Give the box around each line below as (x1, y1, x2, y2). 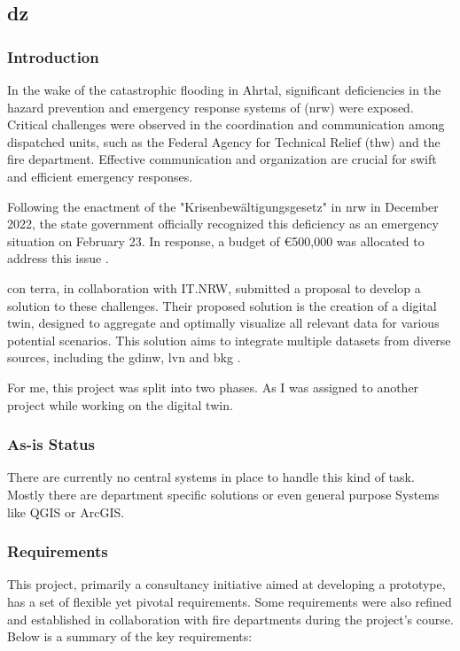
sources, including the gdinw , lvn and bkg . (7, 348, 241, 367)
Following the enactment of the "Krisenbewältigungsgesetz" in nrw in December (7, 197, 439, 215)
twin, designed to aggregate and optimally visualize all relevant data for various (7, 314, 440, 332)
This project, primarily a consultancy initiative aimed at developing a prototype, (7, 575, 446, 593)
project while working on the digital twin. (7, 395, 233, 414)
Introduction (7, 45, 99, 67)
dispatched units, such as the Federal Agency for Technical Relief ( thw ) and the (7, 132, 441, 151)
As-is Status (7, 433, 95, 455)
